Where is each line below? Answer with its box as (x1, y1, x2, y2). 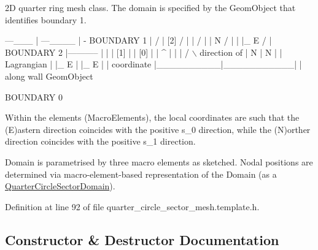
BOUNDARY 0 (5, 90, 63, 103)
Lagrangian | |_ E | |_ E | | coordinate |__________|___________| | (5, 58, 302, 70)
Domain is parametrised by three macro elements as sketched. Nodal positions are (5, 155, 313, 168)
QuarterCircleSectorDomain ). (5, 180, 115, 192)
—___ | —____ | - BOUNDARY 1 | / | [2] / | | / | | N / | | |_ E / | (5, 34, 272, 47)
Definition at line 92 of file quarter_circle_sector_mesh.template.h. (5, 200, 260, 213)
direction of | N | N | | (200, 45, 282, 58)
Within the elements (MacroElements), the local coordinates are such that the (5, 111, 300, 124)
